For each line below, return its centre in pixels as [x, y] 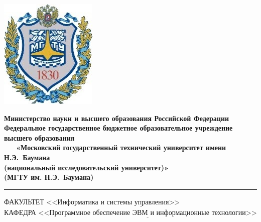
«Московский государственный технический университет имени [121, 147]
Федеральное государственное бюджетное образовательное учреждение [118, 128]
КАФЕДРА [20, 212]
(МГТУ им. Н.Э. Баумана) [49, 177]
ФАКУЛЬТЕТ [24, 201]
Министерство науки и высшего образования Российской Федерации [117, 118]
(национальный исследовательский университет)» [86, 167]
